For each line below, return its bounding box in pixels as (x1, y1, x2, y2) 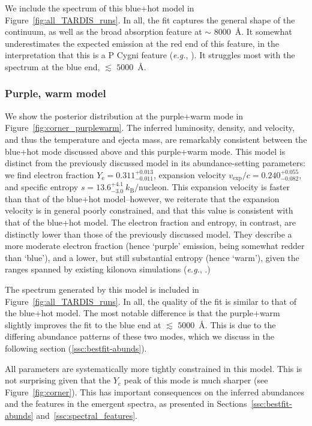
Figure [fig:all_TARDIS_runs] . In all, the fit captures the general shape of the (5, 13, 295, 26)
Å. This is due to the (199, 318, 276, 331)
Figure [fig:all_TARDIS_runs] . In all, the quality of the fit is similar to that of (5, 295, 296, 307)
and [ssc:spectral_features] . (36, 409, 138, 421)
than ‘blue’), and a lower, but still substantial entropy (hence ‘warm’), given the (5, 251, 299, 263)
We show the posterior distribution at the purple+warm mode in (5, 109, 244, 122)
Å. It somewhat (235, 25, 292, 38)
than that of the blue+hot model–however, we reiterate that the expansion (5, 192, 280, 205)
